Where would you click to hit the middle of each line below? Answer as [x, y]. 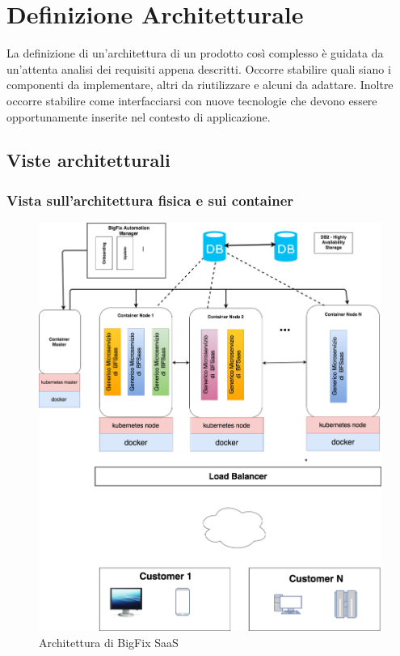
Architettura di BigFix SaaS [109, 642]
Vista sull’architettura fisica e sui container [150, 200]
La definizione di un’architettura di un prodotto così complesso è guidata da [195, 53]
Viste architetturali [88, 160]
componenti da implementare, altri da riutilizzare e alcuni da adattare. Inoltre [200, 85]
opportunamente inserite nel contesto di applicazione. [139, 116]
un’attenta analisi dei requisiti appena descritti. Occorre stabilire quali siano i [199, 68]
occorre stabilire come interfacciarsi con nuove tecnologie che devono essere [192, 100]
